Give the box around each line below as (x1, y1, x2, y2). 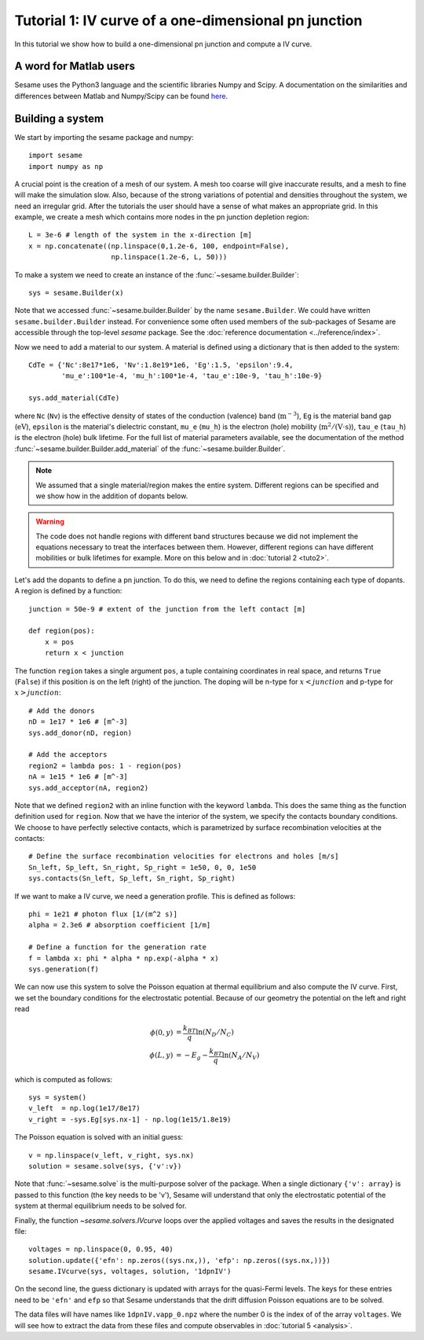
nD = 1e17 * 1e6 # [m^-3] (28, 718, 129, 726)
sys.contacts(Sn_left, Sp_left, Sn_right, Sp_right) (28, 874, 236, 883)
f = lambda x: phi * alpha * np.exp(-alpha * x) (28, 953, 219, 963)
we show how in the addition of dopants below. (35, 491, 188, 501)
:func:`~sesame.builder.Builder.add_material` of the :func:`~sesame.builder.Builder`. (14, 444, 286, 453)
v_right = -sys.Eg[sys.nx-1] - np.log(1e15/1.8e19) (28, 1114, 232, 1124)
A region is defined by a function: (14, 586, 122, 596)
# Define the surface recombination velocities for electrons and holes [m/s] (28, 852, 339, 861)
